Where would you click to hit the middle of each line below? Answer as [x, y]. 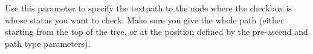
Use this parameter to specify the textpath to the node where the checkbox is [148, 8]
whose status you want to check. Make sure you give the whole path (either [144, 19]
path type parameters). [48, 43]
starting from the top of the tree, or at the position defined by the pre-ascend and [156, 31]
